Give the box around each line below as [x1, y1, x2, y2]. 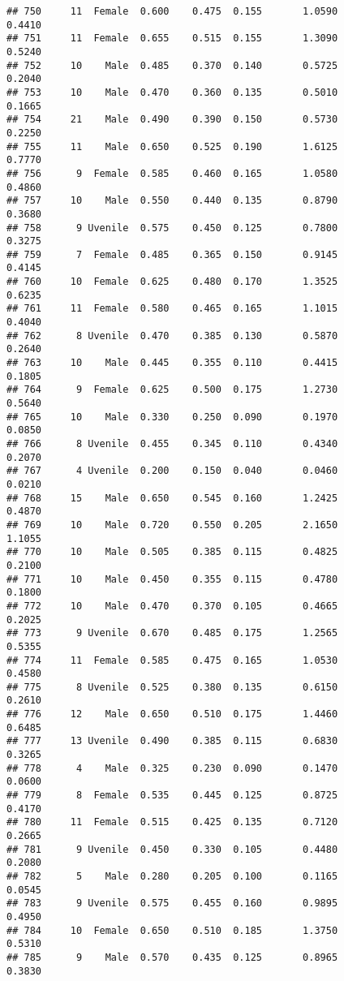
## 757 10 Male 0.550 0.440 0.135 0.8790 [6, 195, 338, 207]
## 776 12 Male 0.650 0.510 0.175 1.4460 [6, 708, 338, 721]
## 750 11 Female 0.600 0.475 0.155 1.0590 [6, 6, 338, 17]
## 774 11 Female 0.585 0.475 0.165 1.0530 [6, 654, 338, 666]
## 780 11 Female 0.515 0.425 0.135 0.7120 [6, 816, 338, 828]
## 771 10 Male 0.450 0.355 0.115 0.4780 [6, 573, 338, 585]
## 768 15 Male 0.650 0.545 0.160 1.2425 [6, 492, 338, 504]
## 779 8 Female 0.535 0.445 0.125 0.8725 [6, 790, 338, 802]
